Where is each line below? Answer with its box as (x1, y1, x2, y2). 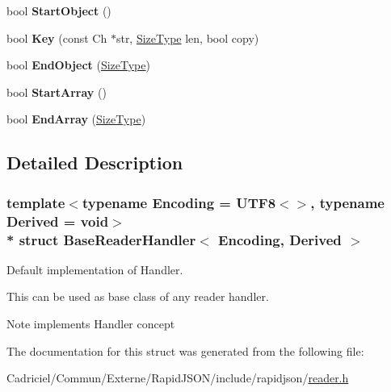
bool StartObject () (6, 2, 111, 19)
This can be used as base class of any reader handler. (6, 288, 269, 305)
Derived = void (6, 211, 109, 231)
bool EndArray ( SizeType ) (6, 111, 146, 127)
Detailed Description (6, 150, 183, 175)
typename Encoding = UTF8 (82, 192, 276, 212)
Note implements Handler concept (6, 315, 175, 332)
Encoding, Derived (218, 229, 342, 249)
